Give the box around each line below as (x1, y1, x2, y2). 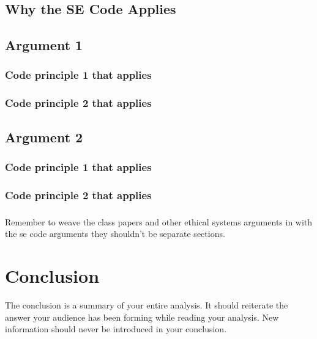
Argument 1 (5, 35, 83, 54)
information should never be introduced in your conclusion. (5, 323, 227, 335)
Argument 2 (5, 127, 83, 146)
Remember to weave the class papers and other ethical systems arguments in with (5, 215, 313, 228)
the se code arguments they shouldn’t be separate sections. (5, 227, 225, 240)
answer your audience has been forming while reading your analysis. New (5, 310, 279, 323)
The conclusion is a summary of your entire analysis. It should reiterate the (5, 298, 288, 311)
